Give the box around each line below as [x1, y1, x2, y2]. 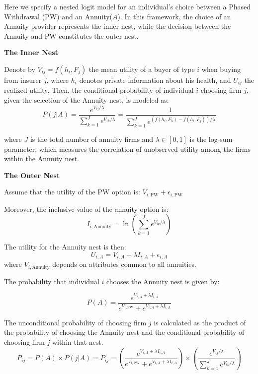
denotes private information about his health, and [79, 74, 231, 85]
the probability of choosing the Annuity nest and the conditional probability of [4, 327, 245, 337]
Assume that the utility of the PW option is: [4, 187, 140, 197]
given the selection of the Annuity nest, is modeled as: [4, 95, 169, 105]
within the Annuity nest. [4, 153, 79, 164]
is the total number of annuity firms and [30, 133, 154, 144]
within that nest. [52, 336, 103, 347]
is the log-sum [189, 133, 233, 144]
